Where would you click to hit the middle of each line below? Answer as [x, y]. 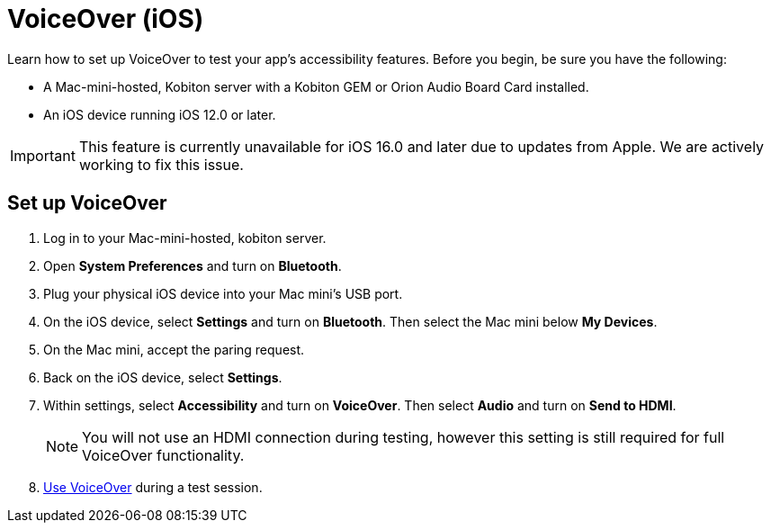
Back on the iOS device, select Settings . [163, 377]
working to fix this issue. [161, 164]
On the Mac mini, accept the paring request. [174, 349]
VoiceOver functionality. [163, 455]
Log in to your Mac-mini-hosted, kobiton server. [185, 238]
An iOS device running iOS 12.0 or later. [160, 114]
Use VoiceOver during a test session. [153, 487]
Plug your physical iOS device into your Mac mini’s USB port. [223, 293]
